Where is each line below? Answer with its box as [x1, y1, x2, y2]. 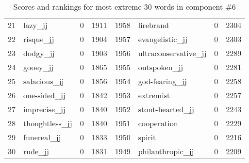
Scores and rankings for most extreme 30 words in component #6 [13, 1, 236, 12]
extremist [138, 89, 170, 101]
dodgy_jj [23, 47, 55, 59]
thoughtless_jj [23, 118, 72, 129]
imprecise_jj [23, 104, 66, 115]
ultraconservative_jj [138, 47, 207, 59]
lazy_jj [23, 19, 48, 30]
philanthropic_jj [138, 146, 194, 157]
